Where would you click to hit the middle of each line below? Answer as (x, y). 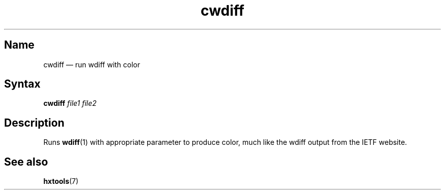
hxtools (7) (61, 181)
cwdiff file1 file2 (70, 103)
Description (34, 123)
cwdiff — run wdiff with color (92, 64)
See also (26, 162)
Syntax (22, 84)
